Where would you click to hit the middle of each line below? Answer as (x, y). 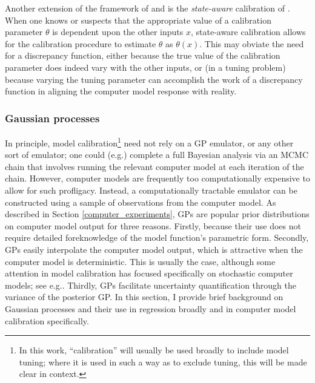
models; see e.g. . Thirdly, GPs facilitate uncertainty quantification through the (151, 285)
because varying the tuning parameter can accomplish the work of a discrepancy (154, 79)
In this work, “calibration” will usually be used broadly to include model (154, 350)
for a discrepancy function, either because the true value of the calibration (143, 55)
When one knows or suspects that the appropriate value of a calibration (138, 20)
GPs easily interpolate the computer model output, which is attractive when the (154, 249)
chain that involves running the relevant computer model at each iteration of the (154, 166)
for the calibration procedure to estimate (81, 43)
